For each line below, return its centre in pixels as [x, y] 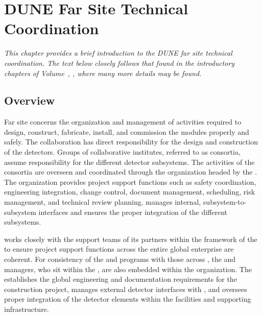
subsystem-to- [225, 202]
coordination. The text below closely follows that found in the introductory [120, 63]
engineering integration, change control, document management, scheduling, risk [130, 192]
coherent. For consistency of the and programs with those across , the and [120, 259]
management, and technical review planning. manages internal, [103, 202]
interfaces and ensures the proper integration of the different [133, 212]
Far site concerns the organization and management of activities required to [123, 122]
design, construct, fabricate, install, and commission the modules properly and [127, 131]
